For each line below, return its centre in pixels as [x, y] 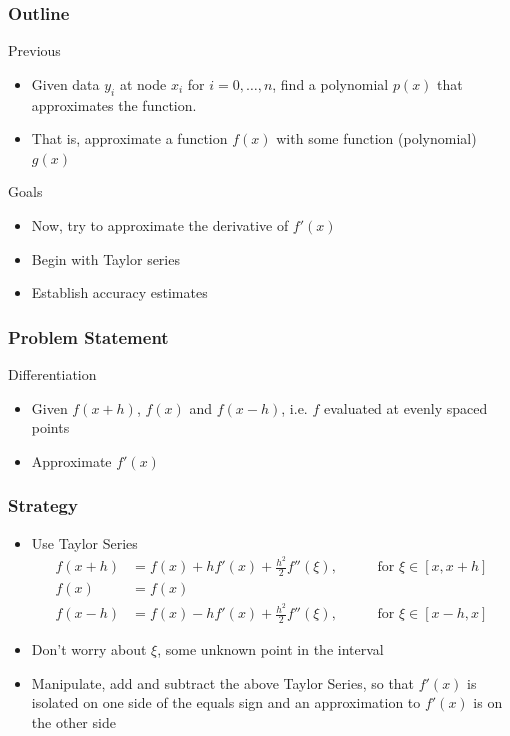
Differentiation [52, 373]
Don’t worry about [89, 649]
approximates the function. [114, 104]
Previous [34, 50]
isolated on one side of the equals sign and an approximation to [226, 702]
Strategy [43, 505]
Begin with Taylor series [105, 258]
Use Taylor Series [84, 542]
